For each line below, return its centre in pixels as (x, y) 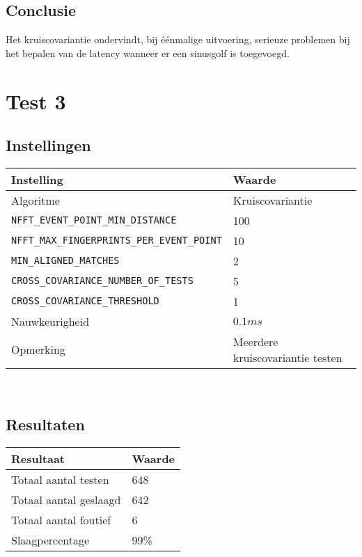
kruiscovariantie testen (288, 357)
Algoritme (36, 200)
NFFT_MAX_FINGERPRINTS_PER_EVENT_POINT (117, 241)
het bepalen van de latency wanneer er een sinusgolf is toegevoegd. (148, 53)
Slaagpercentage (50, 540)
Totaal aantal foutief (61, 519)
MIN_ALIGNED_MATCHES (65, 261)
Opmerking (38, 350)
